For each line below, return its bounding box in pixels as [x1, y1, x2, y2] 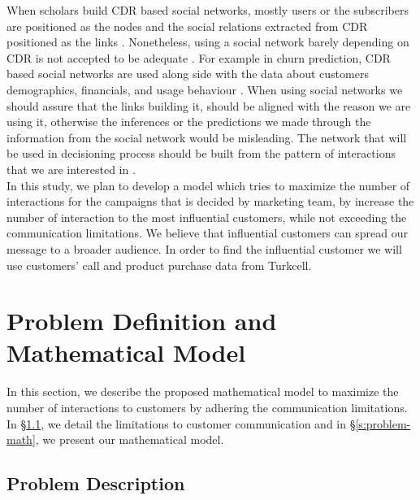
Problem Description [6, 471, 185, 496]
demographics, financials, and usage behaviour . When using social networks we [6, 80, 403, 98]
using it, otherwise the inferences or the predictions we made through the [6, 113, 371, 130]
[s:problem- [355, 415, 411, 432]
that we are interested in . [6, 160, 136, 177]
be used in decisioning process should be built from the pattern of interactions [6, 145, 396, 162]
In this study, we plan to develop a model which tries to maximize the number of [6, 176, 410, 193]
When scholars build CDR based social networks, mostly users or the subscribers [6, 2, 409, 18]
